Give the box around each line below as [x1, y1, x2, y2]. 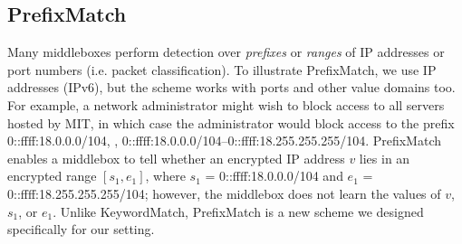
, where [145, 166, 186, 185]
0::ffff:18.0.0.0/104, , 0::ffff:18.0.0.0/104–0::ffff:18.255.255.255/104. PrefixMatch [7, 131, 441, 150]
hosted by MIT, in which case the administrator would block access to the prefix [7, 113, 455, 132]
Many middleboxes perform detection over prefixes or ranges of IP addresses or [7, 42, 445, 61]
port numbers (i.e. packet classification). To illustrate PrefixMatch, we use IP [7, 60, 437, 79]
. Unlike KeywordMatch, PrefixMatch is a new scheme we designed [53, 202, 424, 221]
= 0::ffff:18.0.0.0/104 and [205, 166, 343, 185]
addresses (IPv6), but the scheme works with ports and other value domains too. [7, 78, 456, 97]
